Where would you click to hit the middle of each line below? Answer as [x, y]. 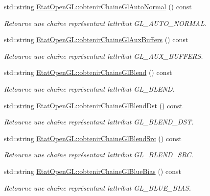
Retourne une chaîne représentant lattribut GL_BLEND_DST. [99, 122]
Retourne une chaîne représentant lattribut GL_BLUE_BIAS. [98, 187]
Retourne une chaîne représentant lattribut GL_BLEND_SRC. [99, 155]
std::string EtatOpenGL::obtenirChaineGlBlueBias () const [93, 171]
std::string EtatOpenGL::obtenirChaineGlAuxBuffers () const [96, 39]
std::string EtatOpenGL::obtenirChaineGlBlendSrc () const [93, 138]
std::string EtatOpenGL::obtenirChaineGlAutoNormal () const [98, 6]
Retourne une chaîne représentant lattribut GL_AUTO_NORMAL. [105, 23]
